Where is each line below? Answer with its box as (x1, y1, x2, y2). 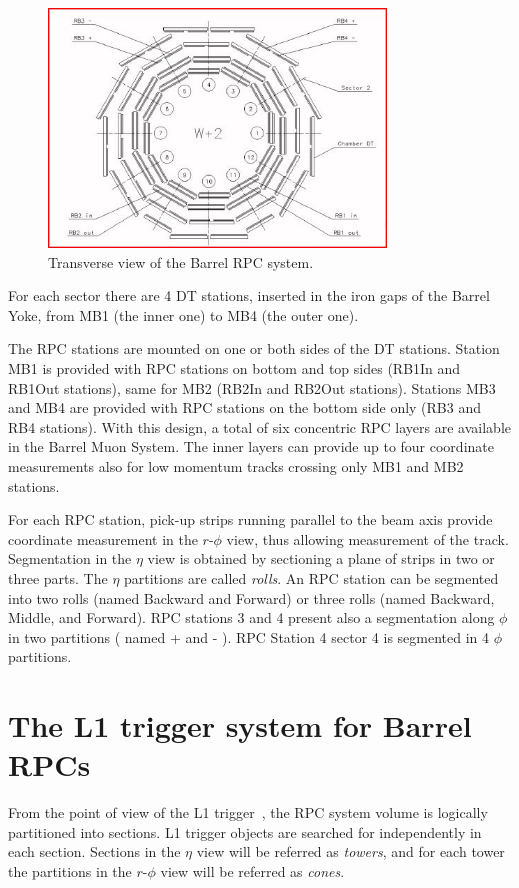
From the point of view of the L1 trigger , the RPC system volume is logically (8, 802, 488, 823)
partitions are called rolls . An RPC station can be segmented (124, 567, 499, 588)
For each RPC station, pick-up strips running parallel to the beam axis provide (8, 509, 493, 530)
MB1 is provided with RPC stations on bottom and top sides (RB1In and (8, 358, 461, 379)
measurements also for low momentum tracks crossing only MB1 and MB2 (8, 456, 464, 477)
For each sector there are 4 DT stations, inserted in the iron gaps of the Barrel (8, 285, 490, 306)
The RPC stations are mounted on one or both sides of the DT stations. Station (8, 338, 500, 359)
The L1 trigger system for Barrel (8, 705, 472, 746)
